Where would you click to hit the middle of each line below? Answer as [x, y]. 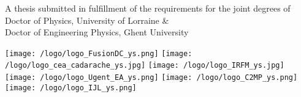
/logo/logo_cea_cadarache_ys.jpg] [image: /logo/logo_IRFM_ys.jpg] [145, 66]
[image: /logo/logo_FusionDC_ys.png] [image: [99, 53]
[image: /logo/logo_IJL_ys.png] [71, 88]
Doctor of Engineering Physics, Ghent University [97, 32]
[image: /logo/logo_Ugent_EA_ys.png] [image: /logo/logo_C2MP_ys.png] [151, 78]
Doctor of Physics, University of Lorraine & [87, 20]
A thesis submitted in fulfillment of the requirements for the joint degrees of [148, 8]
